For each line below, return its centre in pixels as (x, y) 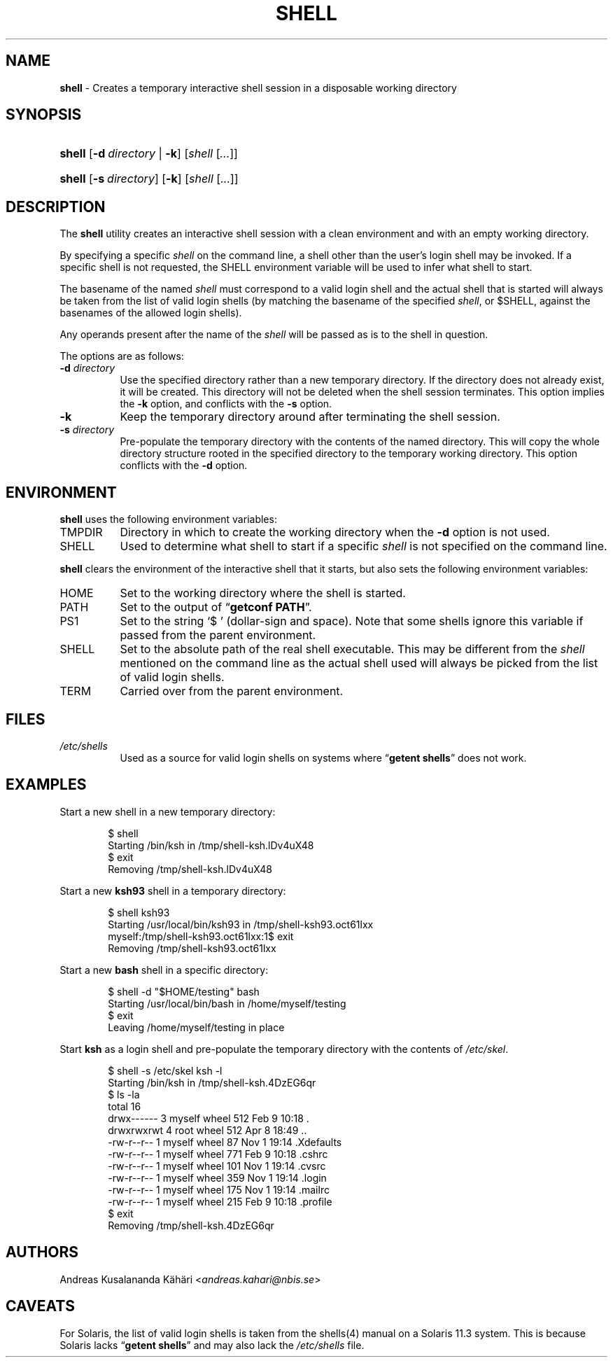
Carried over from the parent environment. (232, 691)
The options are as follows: (122, 356)
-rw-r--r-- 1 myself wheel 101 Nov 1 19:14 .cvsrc (217, 1166)
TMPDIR (81, 532)
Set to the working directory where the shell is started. (263, 593)
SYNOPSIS (44, 115)
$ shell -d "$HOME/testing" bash (184, 991)
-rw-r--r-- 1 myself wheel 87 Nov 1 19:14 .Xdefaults (225, 1142)
